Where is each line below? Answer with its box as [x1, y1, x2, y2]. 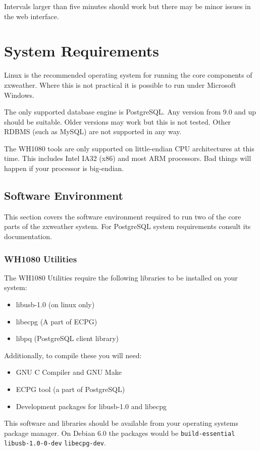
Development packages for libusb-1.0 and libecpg [16, 401, 167, 411]
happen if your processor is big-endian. [4, 163, 124, 174]
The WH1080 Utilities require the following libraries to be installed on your [4, 272, 238, 283]
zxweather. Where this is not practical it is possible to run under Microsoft [4, 79, 236, 90]
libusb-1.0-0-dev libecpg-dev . [4, 437, 106, 448]
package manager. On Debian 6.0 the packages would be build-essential [4, 427, 235, 438]
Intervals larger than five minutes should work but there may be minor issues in [4, 1, 251, 11]
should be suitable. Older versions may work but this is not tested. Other [4, 116, 231, 127]
